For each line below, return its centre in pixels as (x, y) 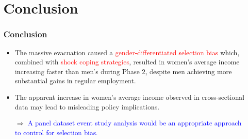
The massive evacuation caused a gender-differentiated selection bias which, (127, 52)
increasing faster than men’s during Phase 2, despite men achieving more (123, 71)
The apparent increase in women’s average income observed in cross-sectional (130, 97)
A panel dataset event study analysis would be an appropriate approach (135, 123)
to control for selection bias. (56, 132)
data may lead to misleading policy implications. (87, 106)
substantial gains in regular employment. (75, 81)
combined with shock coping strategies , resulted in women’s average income (127, 62)
